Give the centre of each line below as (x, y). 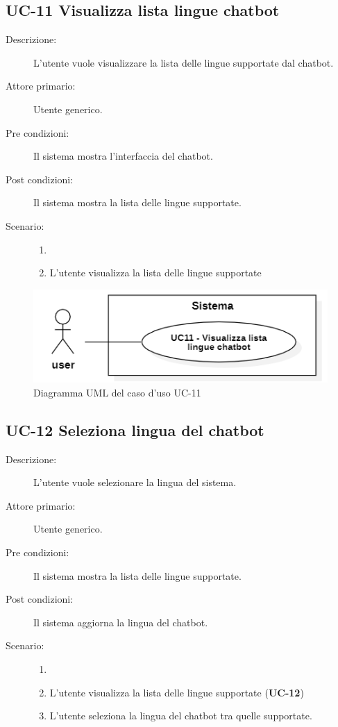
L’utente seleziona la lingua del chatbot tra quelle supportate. (181, 716)
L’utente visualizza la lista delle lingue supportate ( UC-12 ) (177, 692)
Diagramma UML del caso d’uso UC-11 (117, 392)
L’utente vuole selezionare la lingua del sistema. (135, 482)
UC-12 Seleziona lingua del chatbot (135, 429)
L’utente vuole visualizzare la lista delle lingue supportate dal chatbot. (184, 62)
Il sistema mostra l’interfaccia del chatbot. (123, 156)
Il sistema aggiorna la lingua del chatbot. (121, 622)
